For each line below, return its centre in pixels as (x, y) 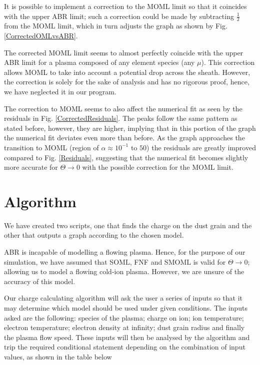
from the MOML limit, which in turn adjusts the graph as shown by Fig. (116, 26)
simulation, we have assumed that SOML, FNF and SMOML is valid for (115, 261)
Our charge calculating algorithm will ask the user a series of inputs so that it (123, 298)
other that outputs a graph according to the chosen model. (94, 235)
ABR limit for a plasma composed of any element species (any (99, 62)
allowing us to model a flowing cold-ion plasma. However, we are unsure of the (124, 271)
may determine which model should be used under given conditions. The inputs (126, 308)
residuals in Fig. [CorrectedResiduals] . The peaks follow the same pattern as (121, 118)
